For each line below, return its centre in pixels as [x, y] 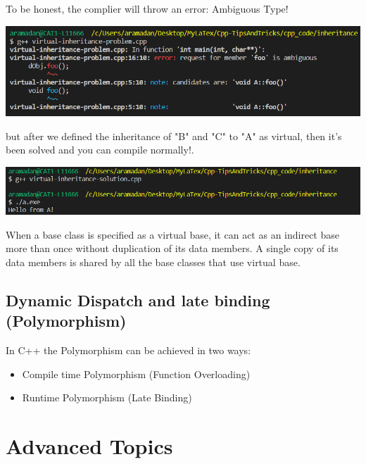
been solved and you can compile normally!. [100, 150]
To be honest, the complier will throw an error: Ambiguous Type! [147, 8]
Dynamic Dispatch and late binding [138, 300]
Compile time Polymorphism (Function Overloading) [136, 374]
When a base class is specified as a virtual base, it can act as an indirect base [172, 234]
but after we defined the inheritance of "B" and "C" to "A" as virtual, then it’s [174, 136]
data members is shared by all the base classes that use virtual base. [153, 262]
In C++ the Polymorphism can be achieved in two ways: [128, 350]
